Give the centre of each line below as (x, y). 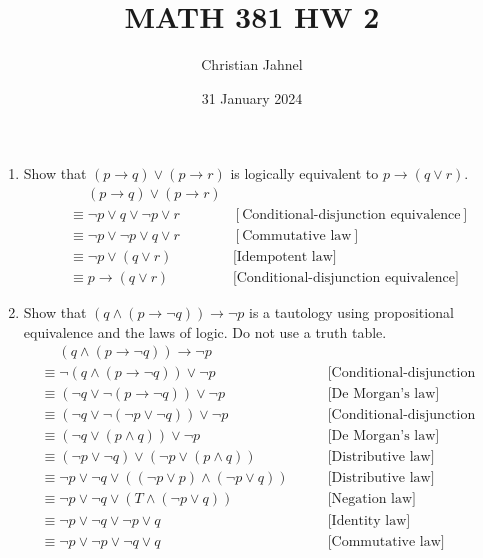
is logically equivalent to (304, 173)
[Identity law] (369, 520)
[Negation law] (371, 499)
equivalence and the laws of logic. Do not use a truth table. (205, 331)
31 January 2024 (252, 97)
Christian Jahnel (252, 64)
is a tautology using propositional (351, 312)
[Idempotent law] (284, 257)
